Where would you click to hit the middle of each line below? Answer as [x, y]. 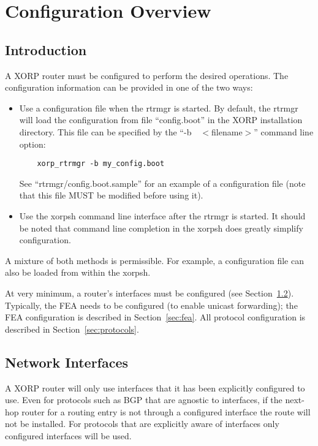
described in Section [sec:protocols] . [72, 329]
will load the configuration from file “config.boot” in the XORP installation [161, 120]
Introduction [46, 49]
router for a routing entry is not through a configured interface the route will [166, 411]
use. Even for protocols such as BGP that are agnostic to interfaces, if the [144, 400]
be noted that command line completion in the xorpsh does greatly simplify [161, 228]
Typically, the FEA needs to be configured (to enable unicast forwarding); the [151, 305]
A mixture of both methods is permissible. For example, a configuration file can [154, 260]
